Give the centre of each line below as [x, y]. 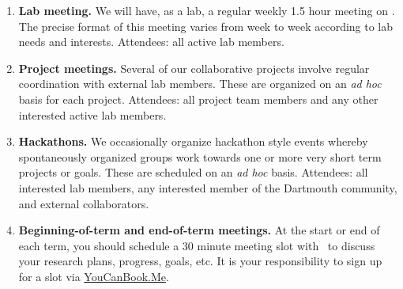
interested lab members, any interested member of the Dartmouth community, [208, 187]
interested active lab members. [92, 114]
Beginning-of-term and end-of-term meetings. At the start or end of [199, 230]
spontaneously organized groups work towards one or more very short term [200, 156]
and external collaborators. [84, 203]
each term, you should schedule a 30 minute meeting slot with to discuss [197, 245]
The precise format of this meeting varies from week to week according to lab [206, 26]
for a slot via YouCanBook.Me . [94, 276]
